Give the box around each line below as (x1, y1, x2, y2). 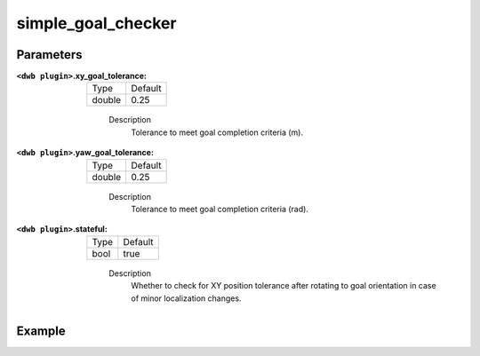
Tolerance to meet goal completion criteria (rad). (131, 204, 308, 215)
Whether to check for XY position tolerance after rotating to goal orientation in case (131, 281, 436, 291)
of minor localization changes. (131, 293, 242, 304)
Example (16, 324, 66, 339)
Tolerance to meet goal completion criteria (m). (131, 127, 304, 138)
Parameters (16, 47, 83, 62)
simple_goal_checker (16, 13, 177, 33)
